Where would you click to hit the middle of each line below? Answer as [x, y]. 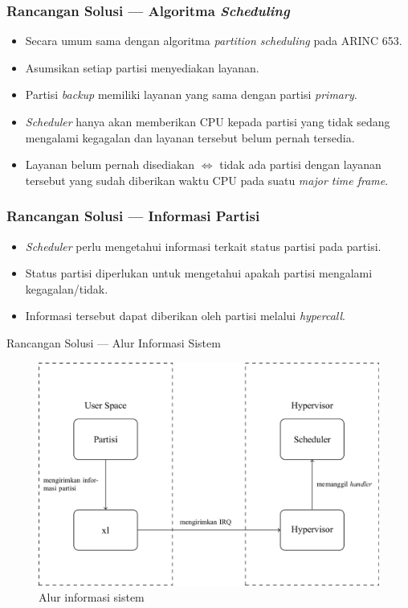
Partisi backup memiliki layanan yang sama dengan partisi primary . [191, 94]
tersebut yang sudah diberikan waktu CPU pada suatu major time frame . [207, 180]
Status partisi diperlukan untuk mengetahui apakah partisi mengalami [199, 273]
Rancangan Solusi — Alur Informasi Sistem [114, 342]
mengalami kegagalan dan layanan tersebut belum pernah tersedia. [190, 137]
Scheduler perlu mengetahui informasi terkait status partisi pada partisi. [203, 246]
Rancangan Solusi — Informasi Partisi [133, 216]
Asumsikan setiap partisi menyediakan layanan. [142, 67]
